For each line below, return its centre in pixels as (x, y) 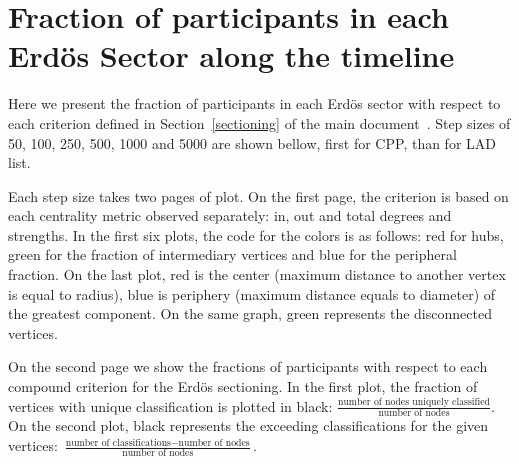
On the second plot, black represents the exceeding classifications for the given (248, 425)
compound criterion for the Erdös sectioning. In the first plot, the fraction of (243, 386)
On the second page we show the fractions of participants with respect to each (248, 366)
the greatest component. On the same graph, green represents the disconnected (250, 313)
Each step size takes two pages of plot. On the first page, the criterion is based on (258, 195)
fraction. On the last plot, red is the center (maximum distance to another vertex (257, 274)
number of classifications (118, 442)
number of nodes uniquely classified (413, 402)
